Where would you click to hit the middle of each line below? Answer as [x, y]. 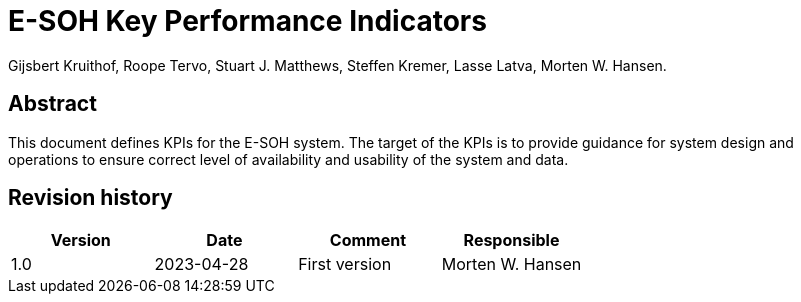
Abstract [52, 104]
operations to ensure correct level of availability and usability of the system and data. [288, 159]
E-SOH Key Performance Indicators [247, 21]
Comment [368, 240]
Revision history [90, 198]
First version [345, 264]
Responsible [511, 240]
